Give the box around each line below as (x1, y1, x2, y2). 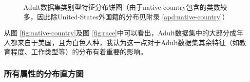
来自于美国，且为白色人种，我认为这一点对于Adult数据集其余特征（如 (17, 37, 240, 47)
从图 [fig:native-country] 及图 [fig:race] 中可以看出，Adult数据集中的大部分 (4, 28, 230, 38)
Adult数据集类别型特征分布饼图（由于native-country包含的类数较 (23, 2, 227, 12)
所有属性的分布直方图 (4, 67, 84, 79)
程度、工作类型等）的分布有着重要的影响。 (10, 47, 147, 57)
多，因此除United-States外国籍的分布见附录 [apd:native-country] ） (23, 11, 229, 21)
